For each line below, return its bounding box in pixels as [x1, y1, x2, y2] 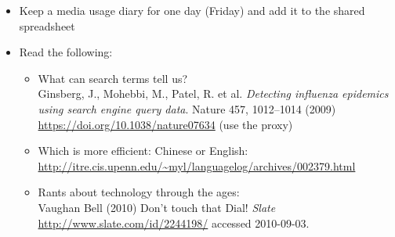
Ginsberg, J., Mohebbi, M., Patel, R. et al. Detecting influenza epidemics [38, 85, 389, 102]
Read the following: [19, 44, 113, 60]
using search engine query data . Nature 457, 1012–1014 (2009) [38, 100, 336, 117]
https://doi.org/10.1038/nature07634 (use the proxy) [38, 116, 293, 132]
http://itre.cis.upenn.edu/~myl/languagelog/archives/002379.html [38, 157, 356, 174]
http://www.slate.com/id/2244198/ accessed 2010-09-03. [38, 214, 310, 231]
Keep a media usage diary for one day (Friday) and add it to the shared [19, 2, 365, 18]
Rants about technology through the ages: [38, 184, 240, 200]
